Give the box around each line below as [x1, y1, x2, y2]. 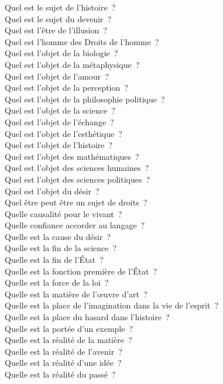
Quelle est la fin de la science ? [5, 242, 117, 254]
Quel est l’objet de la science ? [5, 104, 115, 116]
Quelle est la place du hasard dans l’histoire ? [5, 311, 170, 323]
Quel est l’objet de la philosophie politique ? [5, 92, 165, 105]
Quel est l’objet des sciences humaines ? [5, 162, 149, 174]
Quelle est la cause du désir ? [5, 230, 111, 242]
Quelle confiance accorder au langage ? [5, 219, 145, 231]
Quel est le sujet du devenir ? [5, 12, 112, 25]
